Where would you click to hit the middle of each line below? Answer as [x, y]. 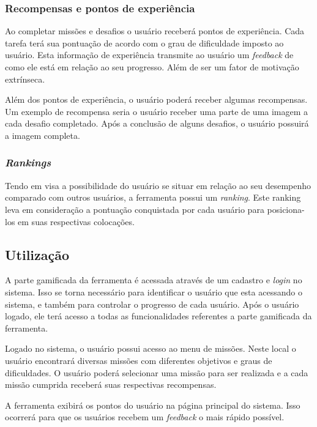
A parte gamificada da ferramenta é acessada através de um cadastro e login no [154, 280]
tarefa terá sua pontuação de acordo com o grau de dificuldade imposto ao [144, 43]
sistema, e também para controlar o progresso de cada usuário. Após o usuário [152, 304]
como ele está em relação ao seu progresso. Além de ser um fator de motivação [152, 67]
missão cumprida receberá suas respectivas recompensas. [111, 384]
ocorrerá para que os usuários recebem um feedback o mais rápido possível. [145, 417]
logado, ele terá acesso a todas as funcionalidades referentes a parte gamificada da [158, 316]
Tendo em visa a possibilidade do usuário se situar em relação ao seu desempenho [158, 185]
